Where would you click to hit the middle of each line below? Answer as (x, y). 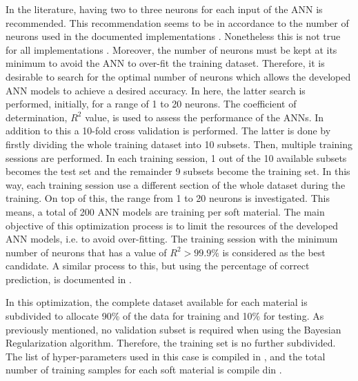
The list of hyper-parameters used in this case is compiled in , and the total (166, 356)
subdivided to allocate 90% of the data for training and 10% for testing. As (165, 316)
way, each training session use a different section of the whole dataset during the (176, 184)
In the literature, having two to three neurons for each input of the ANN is (164, 9)
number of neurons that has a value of (86, 252)
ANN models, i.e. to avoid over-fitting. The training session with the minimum (172, 239)
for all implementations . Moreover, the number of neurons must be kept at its (171, 49)
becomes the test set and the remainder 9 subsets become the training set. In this (178, 171)
